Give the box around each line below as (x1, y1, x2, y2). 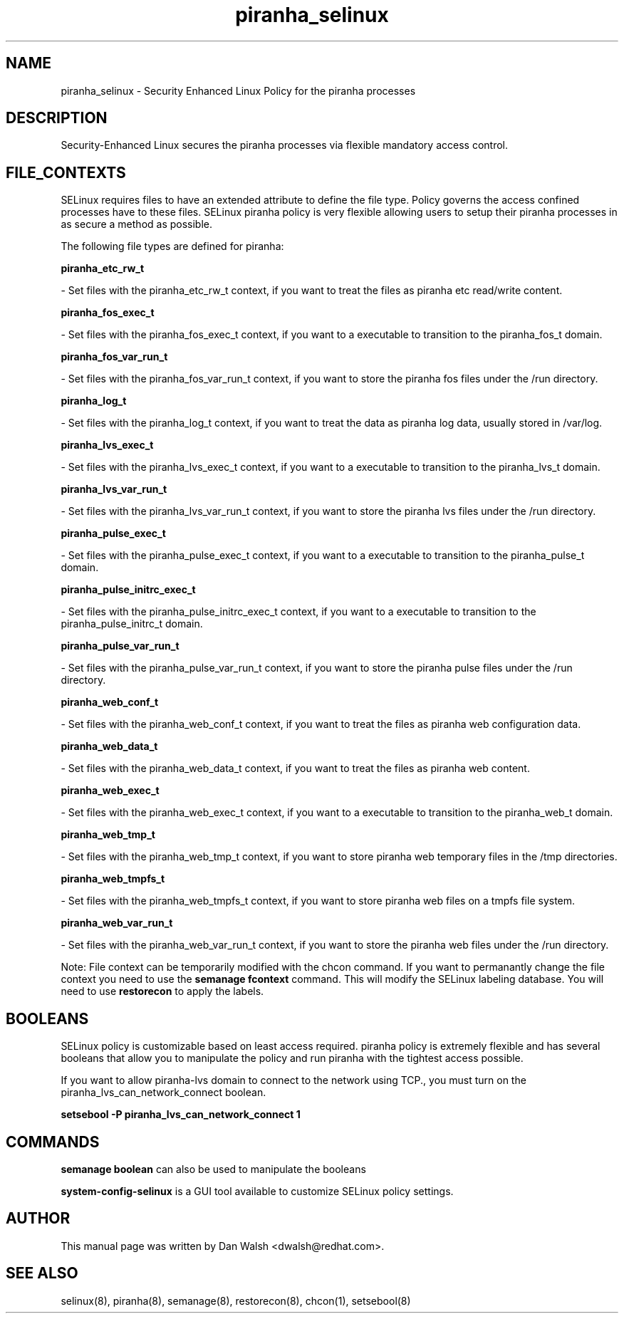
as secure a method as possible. (61, 218, 213, 231)
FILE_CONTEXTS (6, 163, 126, 182)
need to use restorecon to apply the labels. (61, 985, 264, 998)
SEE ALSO (6, 1264, 78, 1283)
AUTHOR (6, 1209, 71, 1228)
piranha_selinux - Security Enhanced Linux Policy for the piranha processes (61, 84, 416, 97)
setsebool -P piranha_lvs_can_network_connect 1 (61, 1108, 301, 1121)
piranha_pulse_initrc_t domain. (61, 617, 203, 630)
